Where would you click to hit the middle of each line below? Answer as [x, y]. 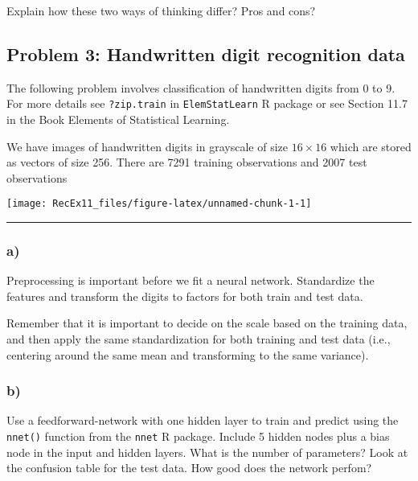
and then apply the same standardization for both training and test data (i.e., [199, 339]
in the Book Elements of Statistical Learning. [118, 119]
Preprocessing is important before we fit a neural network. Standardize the [191, 280]
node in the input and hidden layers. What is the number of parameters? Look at [207, 452]
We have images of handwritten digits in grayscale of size [147, 146]
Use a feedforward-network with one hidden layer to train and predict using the [203, 420]
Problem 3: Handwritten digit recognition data [206, 53]
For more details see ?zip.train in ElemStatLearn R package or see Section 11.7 [207, 103]
